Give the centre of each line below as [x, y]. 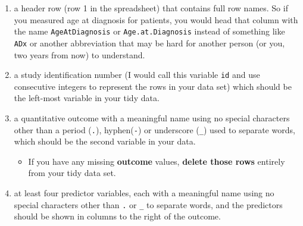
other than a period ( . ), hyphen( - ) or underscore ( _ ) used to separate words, [154, 129]
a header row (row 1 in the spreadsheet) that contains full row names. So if [151, 8]
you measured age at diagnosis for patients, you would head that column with [156, 19]
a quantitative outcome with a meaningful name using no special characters [152, 117]
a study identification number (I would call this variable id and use [137, 75]
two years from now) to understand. [79, 54]
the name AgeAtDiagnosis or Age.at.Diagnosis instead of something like [149, 31]
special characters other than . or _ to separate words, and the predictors [148, 204]
